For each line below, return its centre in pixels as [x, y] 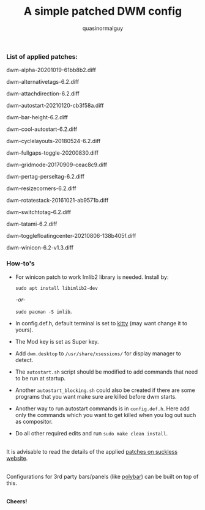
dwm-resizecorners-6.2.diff [41, 188]
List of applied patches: [42, 56]
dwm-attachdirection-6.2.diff [43, 94]
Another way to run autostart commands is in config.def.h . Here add [102, 408]
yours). [24, 330]
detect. [24, 360]
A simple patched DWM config [103, 11]
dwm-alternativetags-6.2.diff [43, 82]
